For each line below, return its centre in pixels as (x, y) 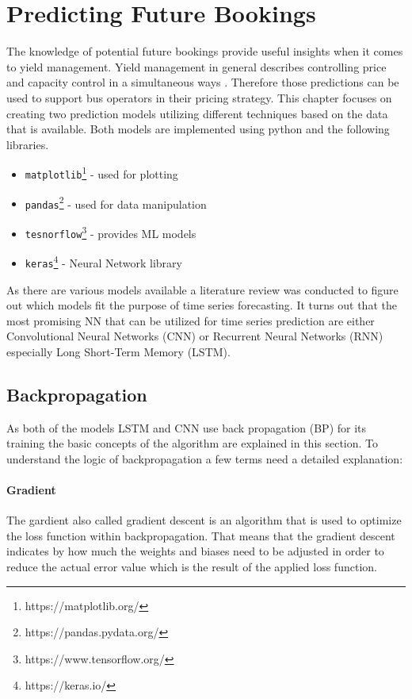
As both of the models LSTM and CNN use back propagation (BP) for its (187, 427)
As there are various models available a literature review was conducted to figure (202, 289)
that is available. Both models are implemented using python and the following (198, 129)
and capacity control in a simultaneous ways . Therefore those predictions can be (203, 82)
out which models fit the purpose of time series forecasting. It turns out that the (202, 305)
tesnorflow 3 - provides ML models (111, 232)
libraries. (28, 144)
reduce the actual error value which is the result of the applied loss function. (192, 567)
